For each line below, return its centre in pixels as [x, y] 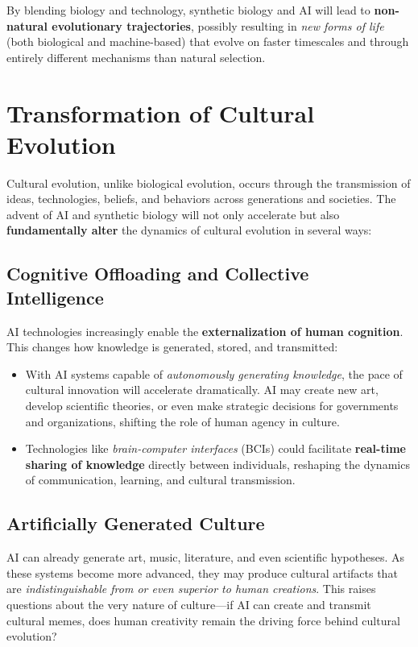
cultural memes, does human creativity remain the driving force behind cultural [203, 620]
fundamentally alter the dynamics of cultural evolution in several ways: [189, 230]
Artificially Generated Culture [136, 523]
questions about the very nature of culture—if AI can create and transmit [189, 604]
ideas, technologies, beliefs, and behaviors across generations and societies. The [201, 199]
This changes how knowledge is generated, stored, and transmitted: [172, 347]
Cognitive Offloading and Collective [158, 274]
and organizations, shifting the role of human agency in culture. [182, 421]
